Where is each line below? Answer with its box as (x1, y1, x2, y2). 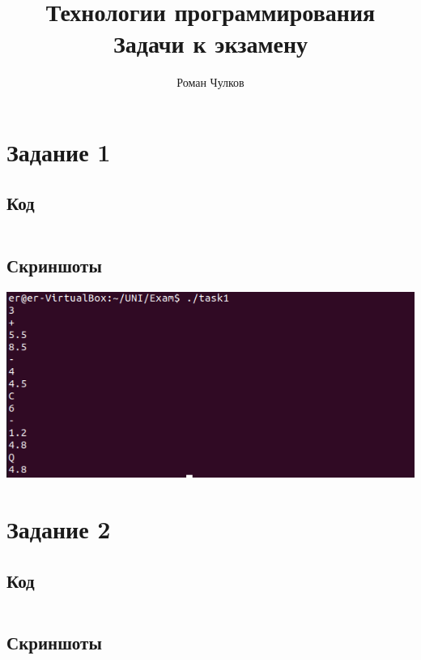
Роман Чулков (176, 74, 245, 91)
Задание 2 (6, 512, 111, 545)
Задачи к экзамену (113, 27, 308, 60)
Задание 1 (6, 135, 111, 168)
